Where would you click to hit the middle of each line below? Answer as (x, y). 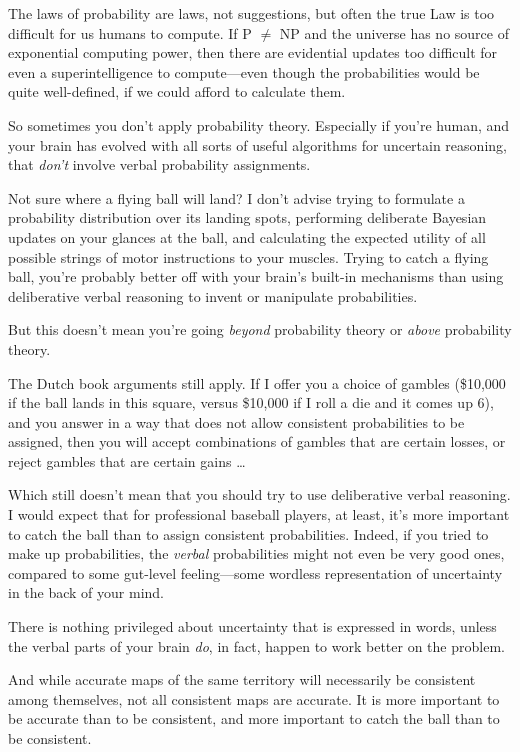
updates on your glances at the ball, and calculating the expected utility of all (247, 236)
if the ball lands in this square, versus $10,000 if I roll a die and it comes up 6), (251, 402)
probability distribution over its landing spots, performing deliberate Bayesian (247, 217)
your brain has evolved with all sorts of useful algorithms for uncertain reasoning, (257, 144)
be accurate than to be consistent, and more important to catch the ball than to (254, 718)
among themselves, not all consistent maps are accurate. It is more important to (254, 698)
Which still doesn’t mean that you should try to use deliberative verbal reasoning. (259, 494)
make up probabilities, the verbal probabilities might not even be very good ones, (256, 553)
